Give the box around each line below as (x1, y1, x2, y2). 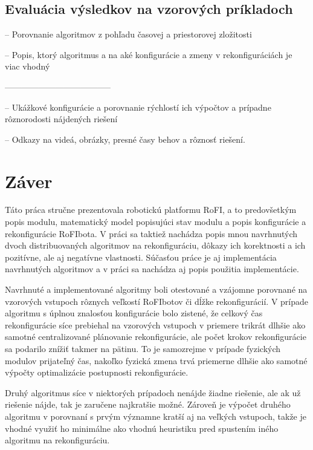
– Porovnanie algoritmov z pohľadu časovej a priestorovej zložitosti (5, 28, 252, 41)
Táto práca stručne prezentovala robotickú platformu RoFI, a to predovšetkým (5, 203, 297, 216)
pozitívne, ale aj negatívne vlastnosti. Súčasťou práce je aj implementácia (5, 250, 277, 263)
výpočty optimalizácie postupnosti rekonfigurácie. (5, 366, 189, 379)
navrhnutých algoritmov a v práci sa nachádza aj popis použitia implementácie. (5, 262, 299, 275)
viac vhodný (5, 60, 50, 73)
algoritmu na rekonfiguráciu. (5, 434, 110, 446)
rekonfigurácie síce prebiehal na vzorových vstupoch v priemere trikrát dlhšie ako (5, 318, 306, 331)
